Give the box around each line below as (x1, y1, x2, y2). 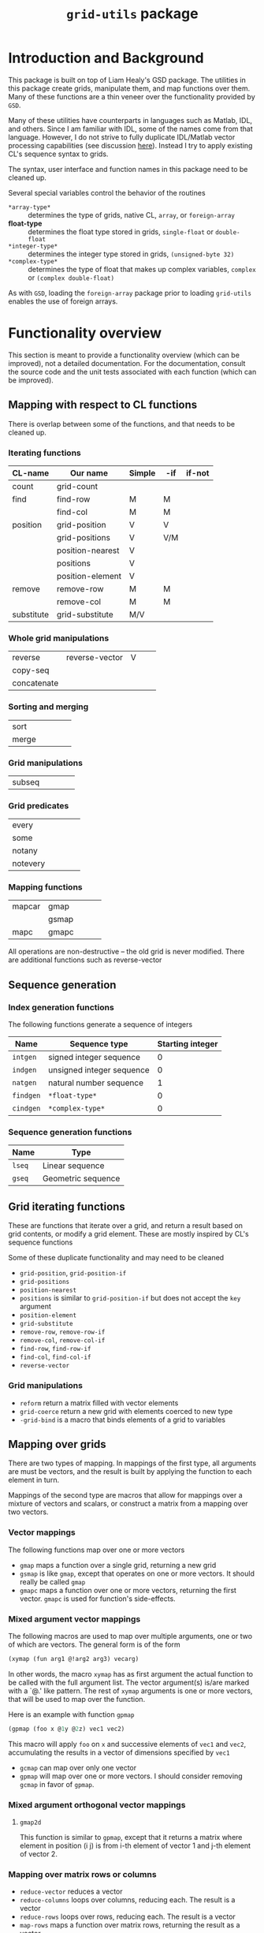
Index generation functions (8, 1002, 114, 1013)
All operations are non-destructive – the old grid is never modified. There (8, 947, 245, 957)
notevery (12, 858, 46, 869)
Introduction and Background (8, 49, 205, 67)
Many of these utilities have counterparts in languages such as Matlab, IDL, (8, 115, 253, 125)
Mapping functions (8, 882, 83, 893)
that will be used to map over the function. (8, 1694, 146, 1704)
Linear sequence (42, 1160, 105, 1171)
